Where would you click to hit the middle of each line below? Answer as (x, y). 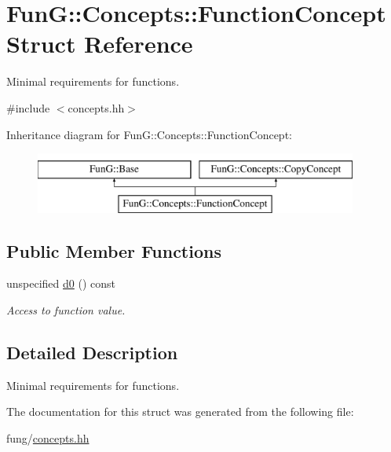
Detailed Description (92, 353)
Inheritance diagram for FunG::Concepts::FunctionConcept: (149, 134)
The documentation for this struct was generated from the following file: (180, 412)
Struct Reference (100, 44)
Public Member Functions (114, 250)
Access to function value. (66, 310)
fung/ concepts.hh (48, 438)
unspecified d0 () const (61, 283)
